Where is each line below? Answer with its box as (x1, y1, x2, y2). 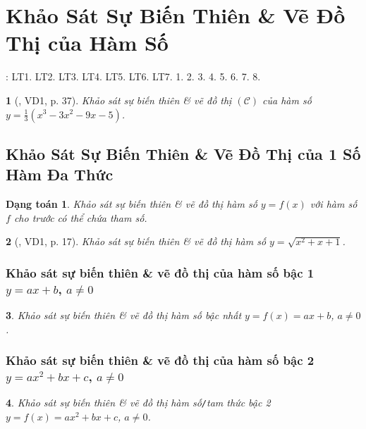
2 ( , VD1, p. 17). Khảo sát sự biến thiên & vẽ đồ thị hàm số (6, 234, 267, 249)
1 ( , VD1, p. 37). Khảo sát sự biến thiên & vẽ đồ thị (6, 92, 232, 107)
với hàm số (310, 197, 358, 211)
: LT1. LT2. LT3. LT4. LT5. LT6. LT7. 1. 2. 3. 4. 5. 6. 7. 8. (6, 69, 261, 84)
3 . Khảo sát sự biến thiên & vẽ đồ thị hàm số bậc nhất (6, 308, 242, 323)
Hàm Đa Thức (6, 163, 114, 185)
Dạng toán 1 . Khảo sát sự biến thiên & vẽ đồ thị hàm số (6, 197, 257, 211)
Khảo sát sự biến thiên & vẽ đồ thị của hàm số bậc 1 (6, 263, 315, 281)
